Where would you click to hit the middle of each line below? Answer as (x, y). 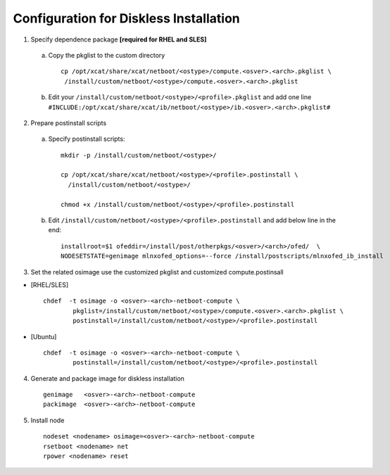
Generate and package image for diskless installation (107, 378)
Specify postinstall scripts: (87, 139)
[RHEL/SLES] (50, 284)
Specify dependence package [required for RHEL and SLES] (119, 39)
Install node (48, 420)
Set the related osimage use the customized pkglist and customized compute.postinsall (157, 272)
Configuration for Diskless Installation (126, 18)
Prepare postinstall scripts (69, 122)
